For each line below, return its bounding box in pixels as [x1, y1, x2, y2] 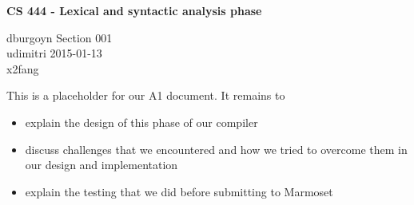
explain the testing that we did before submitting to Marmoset [25, 183, 333, 199]
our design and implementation [25, 156, 178, 173]
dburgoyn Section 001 [6, 29, 113, 45]
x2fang [6, 60, 39, 77]
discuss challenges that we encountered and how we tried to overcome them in [25, 140, 408, 157]
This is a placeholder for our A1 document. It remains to [6, 87, 285, 104]
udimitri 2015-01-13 [6, 45, 102, 61]
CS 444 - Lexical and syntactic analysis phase [6, 2, 262, 18]
